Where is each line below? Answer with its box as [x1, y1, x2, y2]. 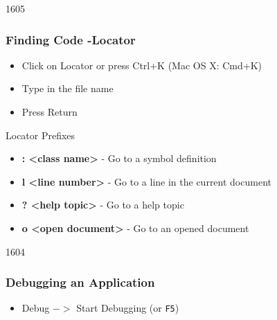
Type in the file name [21, 81, 114, 96]
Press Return [21, 105, 78, 118]
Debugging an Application [6, 274, 155, 291]
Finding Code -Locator [6, 30, 136, 48]
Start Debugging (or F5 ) [76, 301, 179, 315]
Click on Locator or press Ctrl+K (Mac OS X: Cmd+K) [21, 57, 262, 72]
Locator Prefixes [6, 127, 75, 142]
